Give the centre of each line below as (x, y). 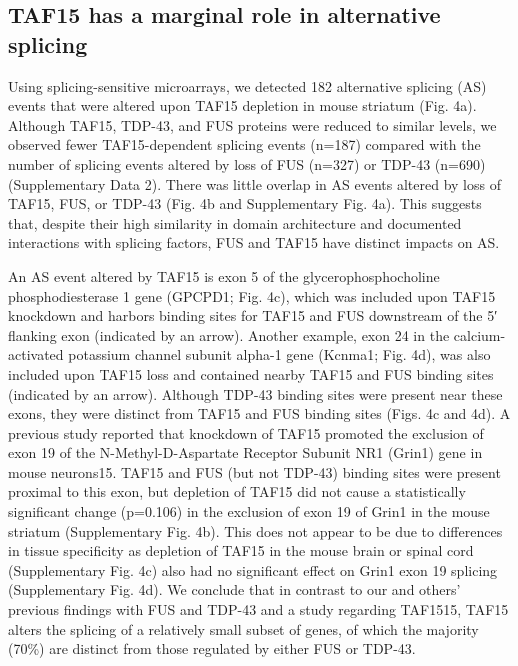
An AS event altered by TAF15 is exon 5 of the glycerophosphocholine (224, 275)
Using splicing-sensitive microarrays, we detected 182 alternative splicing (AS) (247, 85)
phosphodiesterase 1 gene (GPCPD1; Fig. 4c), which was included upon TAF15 (252, 295)
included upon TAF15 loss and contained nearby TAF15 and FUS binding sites (251, 373)
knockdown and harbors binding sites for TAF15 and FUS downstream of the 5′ (253, 315)
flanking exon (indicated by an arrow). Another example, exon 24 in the (229, 334)
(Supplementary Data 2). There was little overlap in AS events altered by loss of (254, 183)
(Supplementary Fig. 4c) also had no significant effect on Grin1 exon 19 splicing (253, 569)
